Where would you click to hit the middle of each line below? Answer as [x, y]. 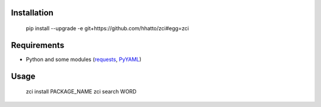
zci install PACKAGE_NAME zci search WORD [81, 92]
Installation [32, 13]
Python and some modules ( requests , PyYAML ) [84, 59]
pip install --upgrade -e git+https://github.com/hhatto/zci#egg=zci [108, 28]
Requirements [38, 45]
